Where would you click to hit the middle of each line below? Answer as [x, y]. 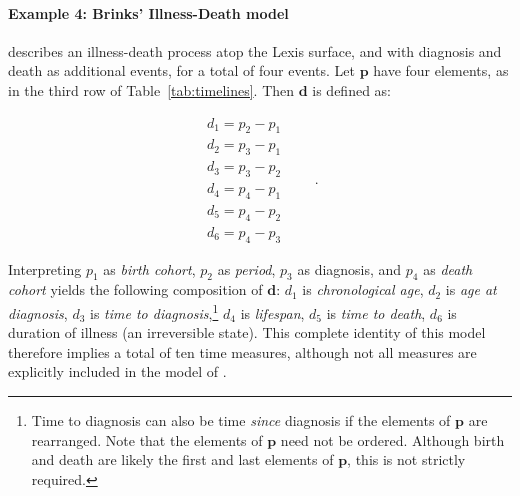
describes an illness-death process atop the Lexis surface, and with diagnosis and [255, 50]
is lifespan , [272, 312]
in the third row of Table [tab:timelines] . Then [151, 89]
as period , [246, 268]
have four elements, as [441, 70]
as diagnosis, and [349, 268]
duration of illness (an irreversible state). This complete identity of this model [247, 332]
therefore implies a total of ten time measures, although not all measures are [242, 351]
